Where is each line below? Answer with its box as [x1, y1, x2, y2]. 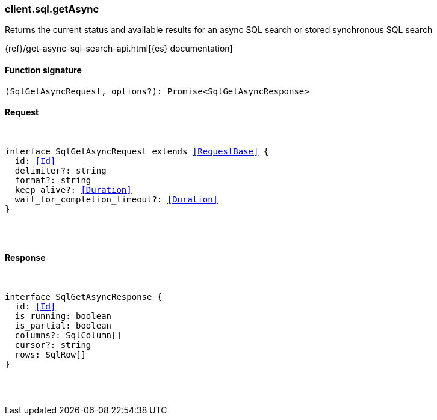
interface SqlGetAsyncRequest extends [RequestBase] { [5, 146, 269, 156]
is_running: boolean [14, 311, 112, 321]
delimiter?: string [14, 165, 107, 175]
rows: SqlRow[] [14, 350, 86, 360]
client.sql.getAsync [5, 3, 99, 15]
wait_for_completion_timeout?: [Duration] [14, 194, 218, 204]
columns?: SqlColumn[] [14, 330, 122, 341]
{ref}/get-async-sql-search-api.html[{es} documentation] [5, 43, 233, 54]
